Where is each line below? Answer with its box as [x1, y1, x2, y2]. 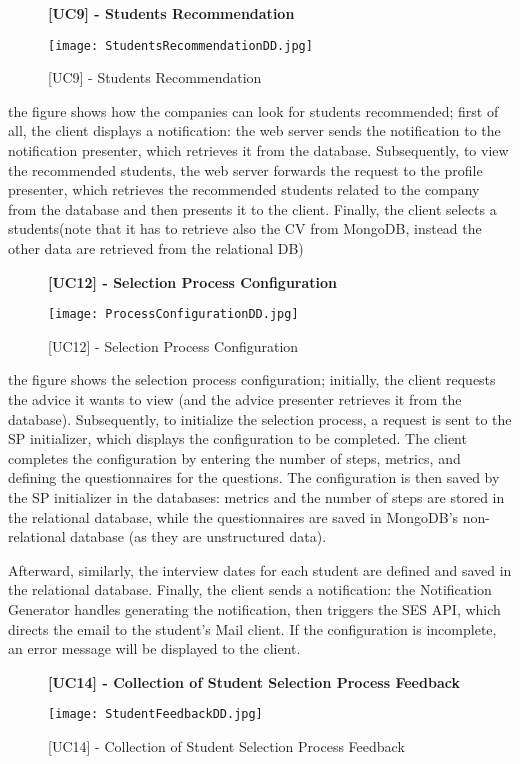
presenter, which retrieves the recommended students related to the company [8, 179, 480, 200]
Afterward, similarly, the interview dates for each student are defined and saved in [8, 559, 512, 580]
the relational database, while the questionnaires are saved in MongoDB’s [8, 506, 459, 527]
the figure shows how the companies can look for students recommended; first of [8, 100, 499, 121]
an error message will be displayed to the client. [8, 638, 301, 659]
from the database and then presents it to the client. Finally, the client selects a [8, 198, 497, 219]
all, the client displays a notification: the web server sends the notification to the [8, 120, 501, 141]
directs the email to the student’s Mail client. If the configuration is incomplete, [8, 618, 497, 639]
